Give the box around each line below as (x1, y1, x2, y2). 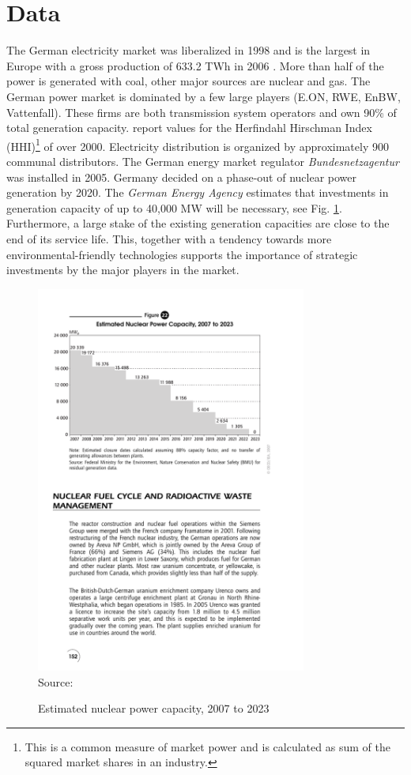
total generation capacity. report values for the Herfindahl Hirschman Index (6, 119, 372, 136)
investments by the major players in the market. (6, 261, 239, 278)
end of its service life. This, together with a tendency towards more (6, 230, 332, 246)
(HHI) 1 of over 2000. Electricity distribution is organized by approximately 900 (6, 135, 389, 154)
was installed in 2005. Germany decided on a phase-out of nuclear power (6, 168, 356, 185)
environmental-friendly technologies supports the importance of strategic (6, 246, 358, 262)
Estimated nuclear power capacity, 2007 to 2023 (38, 700, 270, 717)
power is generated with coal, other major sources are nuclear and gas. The (6, 73, 371, 89)
